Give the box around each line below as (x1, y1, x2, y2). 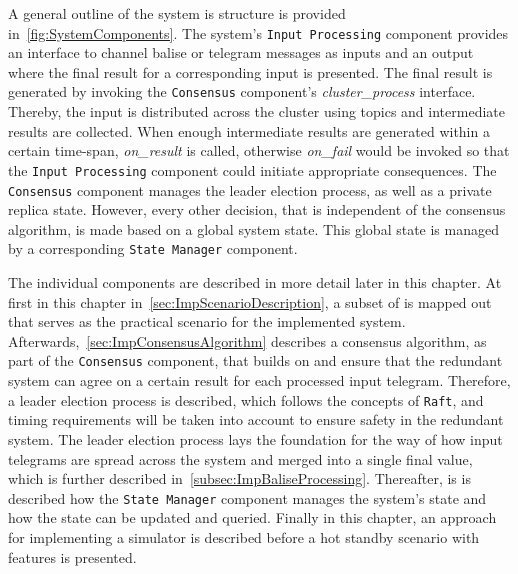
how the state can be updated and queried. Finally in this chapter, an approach (8, 507, 497, 528)
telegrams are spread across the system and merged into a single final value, (8, 448, 473, 469)
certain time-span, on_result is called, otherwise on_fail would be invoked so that (8, 140, 510, 161)
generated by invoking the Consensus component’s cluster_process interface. (8, 81, 476, 102)
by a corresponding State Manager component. (8, 238, 298, 259)
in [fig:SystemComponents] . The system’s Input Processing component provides (8, 22, 509, 43)
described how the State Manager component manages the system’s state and (8, 487, 487, 508)
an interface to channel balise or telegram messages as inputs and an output (8, 42, 474, 63)
